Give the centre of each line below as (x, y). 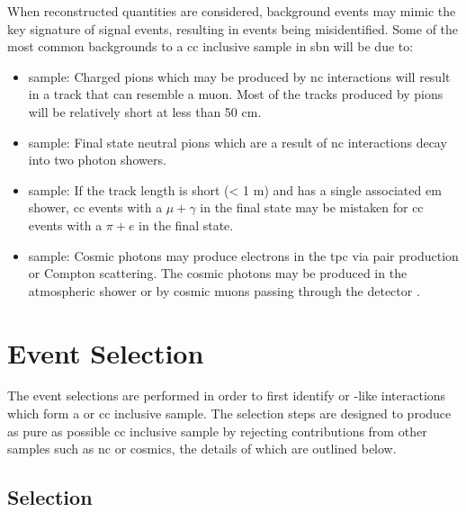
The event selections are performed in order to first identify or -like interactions (227, 395)
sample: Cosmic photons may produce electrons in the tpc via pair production (243, 255)
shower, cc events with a (95, 207)
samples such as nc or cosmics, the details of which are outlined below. (202, 449)
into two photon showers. (97, 160)
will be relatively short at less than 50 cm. (145, 111)
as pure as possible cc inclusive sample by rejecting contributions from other (217, 431)
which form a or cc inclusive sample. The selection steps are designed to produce (229, 413)
